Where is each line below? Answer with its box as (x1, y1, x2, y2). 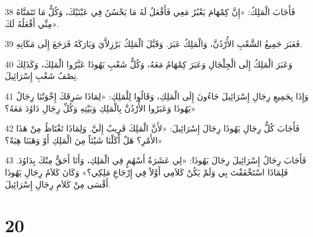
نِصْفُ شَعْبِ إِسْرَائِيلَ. (5, 69, 79, 82)
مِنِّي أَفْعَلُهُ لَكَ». (5, 17, 59, 30)
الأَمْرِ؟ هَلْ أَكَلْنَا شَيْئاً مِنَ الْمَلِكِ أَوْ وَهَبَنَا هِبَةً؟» (5, 133, 163, 146)
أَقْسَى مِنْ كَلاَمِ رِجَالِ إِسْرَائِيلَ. (5, 177, 111, 190)
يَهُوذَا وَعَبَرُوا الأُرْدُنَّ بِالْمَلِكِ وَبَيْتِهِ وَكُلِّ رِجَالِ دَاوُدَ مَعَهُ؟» (5, 101, 196, 114)
